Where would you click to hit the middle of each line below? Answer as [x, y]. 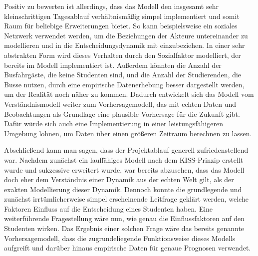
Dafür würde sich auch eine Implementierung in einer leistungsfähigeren [114, 124]
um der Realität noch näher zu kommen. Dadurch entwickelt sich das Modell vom [129, 94]
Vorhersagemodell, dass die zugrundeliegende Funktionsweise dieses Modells [120, 238]
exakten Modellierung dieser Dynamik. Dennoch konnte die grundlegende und [123, 189]
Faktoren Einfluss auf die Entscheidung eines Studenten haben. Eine [109, 208]
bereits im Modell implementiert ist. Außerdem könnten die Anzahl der [113, 65]
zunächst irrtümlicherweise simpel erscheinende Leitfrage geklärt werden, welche [126, 199]
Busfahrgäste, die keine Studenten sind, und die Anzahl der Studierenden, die [123, 75]
